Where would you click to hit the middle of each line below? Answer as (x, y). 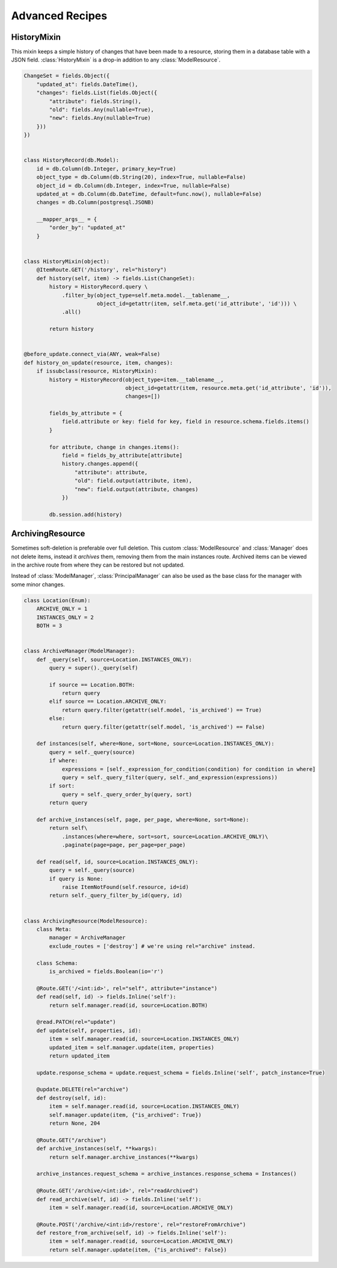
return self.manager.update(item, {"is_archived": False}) (138, 1250)
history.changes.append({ (100, 464)
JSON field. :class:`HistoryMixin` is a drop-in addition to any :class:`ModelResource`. (116, 60)
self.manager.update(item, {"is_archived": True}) (125, 1115)
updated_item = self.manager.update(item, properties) (132, 1047)
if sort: (62, 786)
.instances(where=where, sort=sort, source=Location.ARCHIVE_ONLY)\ (165, 836)
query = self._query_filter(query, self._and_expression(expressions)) (170, 777)
